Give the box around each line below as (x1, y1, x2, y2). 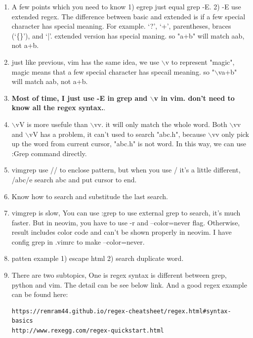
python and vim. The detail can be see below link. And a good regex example (11, 279, 247, 290)
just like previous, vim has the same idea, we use (11, 56, 160, 67)
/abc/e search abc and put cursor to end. (11, 174, 137, 184)
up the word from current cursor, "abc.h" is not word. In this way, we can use (11, 138, 247, 149)
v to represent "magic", (165, 56, 235, 67)
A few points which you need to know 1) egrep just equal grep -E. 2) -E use (11, 1, 241, 11)
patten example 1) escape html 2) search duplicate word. (11, 253, 184, 263)
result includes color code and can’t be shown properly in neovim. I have (11, 227, 232, 237)
